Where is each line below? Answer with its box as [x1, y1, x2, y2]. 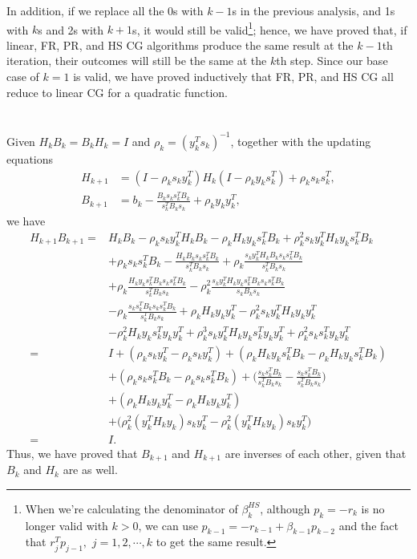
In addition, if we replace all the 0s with [6, 2, 204, 18]
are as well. [63, 461, 118, 478]
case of [6, 68, 39, 85]
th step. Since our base [276, 52, 388, 69]
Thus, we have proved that [6, 444, 138, 461]
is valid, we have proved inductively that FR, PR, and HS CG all [73, 68, 394, 85]
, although [260, 500, 310, 516]
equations [6, 150, 54, 167]
